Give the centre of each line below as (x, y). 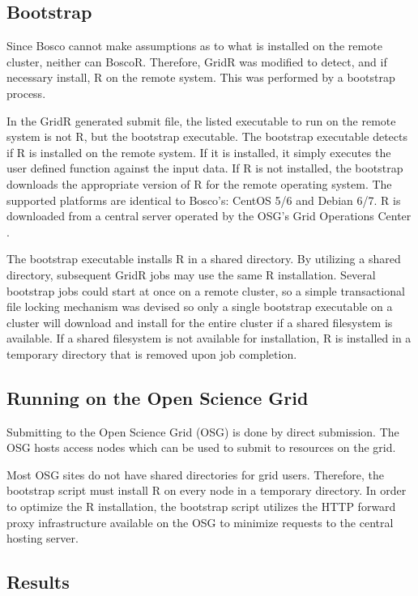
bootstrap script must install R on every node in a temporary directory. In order (207, 490)
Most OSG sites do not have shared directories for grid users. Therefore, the (196, 474)
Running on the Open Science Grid (158, 397)
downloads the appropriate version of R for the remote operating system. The (199, 183)
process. (26, 93)
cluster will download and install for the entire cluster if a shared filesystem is (200, 322)
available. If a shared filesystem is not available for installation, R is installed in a (209, 338)
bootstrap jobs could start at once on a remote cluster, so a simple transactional (206, 290)
